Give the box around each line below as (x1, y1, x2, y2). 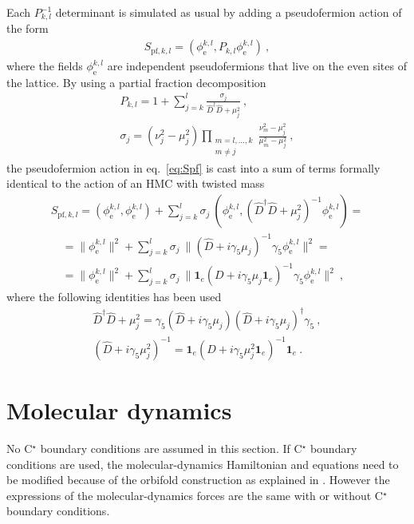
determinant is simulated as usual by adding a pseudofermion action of (55, 4, 402, 20)
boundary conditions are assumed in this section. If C (40, 439, 302, 456)
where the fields (6, 58, 83, 74)
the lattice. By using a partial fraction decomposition (6, 73, 266, 90)
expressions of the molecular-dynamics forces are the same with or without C (6, 486, 383, 503)
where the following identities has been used (6, 288, 222, 305)
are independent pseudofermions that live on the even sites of (107, 58, 407, 74)
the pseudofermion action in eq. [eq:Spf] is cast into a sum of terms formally (6, 159, 380, 176)
